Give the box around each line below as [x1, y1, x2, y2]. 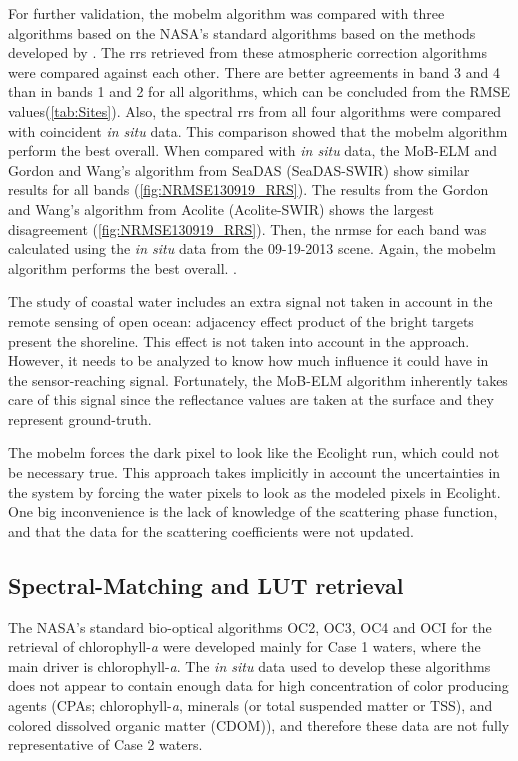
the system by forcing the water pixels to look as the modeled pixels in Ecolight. [8, 481, 501, 502]
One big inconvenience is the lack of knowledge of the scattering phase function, [8, 501, 498, 522]
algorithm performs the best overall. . [8, 257, 237, 278]
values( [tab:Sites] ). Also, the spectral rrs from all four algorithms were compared [8, 100, 502, 121]
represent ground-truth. [8, 408, 152, 429]
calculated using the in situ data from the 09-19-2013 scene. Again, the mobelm [8, 238, 496, 259]
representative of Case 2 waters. [8, 734, 203, 755]
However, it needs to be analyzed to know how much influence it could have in [8, 350, 489, 371]
